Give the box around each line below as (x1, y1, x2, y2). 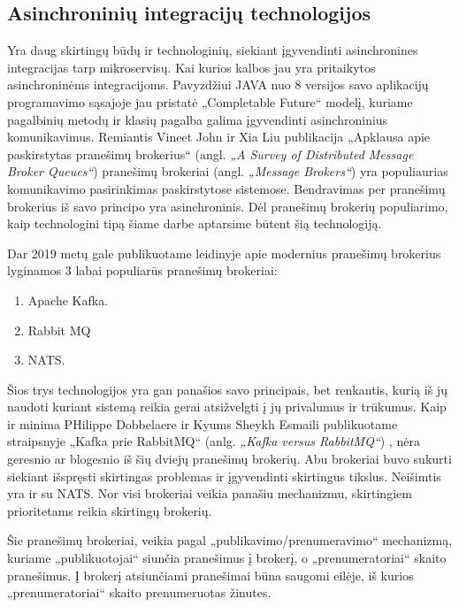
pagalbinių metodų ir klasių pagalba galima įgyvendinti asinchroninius (7, 110, 388, 128)
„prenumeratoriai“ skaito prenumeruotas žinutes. (7, 583, 272, 602)
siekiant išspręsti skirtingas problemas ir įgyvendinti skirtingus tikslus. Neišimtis (7, 466, 441, 485)
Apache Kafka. (27, 290, 109, 309)
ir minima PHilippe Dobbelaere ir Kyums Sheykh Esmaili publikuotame (7, 414, 398, 433)
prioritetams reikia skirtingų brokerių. (7, 501, 212, 519)
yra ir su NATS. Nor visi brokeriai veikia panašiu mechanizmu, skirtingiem (7, 484, 412, 503)
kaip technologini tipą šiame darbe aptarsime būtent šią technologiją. (7, 214, 382, 233)
